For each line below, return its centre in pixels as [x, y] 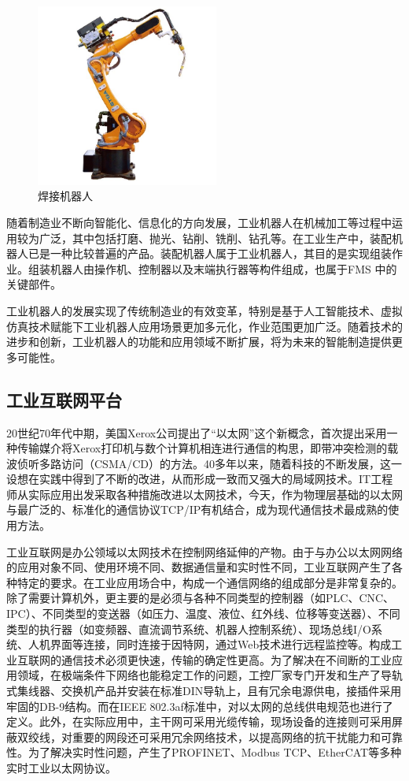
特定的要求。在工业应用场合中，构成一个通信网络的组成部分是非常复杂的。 [210, 582]
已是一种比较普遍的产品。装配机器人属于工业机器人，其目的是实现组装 [210, 253]
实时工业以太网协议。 [61, 767]
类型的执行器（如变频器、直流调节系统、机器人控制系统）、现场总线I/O [189, 629]
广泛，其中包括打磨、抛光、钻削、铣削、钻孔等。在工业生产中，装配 [215, 238]
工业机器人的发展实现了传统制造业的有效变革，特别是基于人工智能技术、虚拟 [204, 310]
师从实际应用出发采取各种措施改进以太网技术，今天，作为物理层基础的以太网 [204, 494]
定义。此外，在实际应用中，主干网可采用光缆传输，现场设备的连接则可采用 [199, 721]
